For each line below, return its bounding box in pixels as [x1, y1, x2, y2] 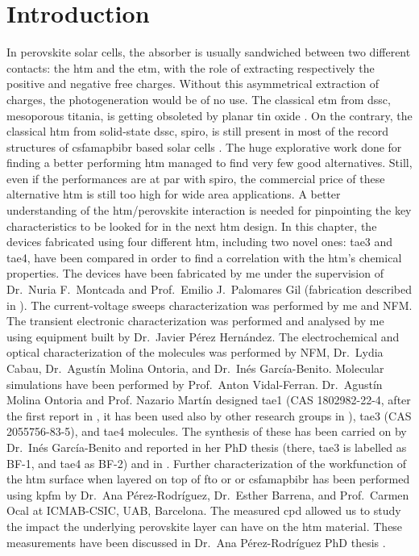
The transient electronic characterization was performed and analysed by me [6, 312, 384, 329]
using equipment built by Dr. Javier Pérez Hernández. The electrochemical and [6, 328, 400, 345]
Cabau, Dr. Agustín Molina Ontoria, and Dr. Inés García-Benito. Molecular [6, 360, 384, 376]
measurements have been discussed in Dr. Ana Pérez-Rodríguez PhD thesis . [6, 533, 386, 550]
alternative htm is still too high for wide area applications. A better [6, 186, 341, 203]
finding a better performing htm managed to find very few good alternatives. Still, [6, 154, 413, 171]
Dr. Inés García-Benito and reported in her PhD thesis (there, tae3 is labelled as [6, 438, 407, 455]
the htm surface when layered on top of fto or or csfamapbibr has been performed [6, 470, 410, 487]
